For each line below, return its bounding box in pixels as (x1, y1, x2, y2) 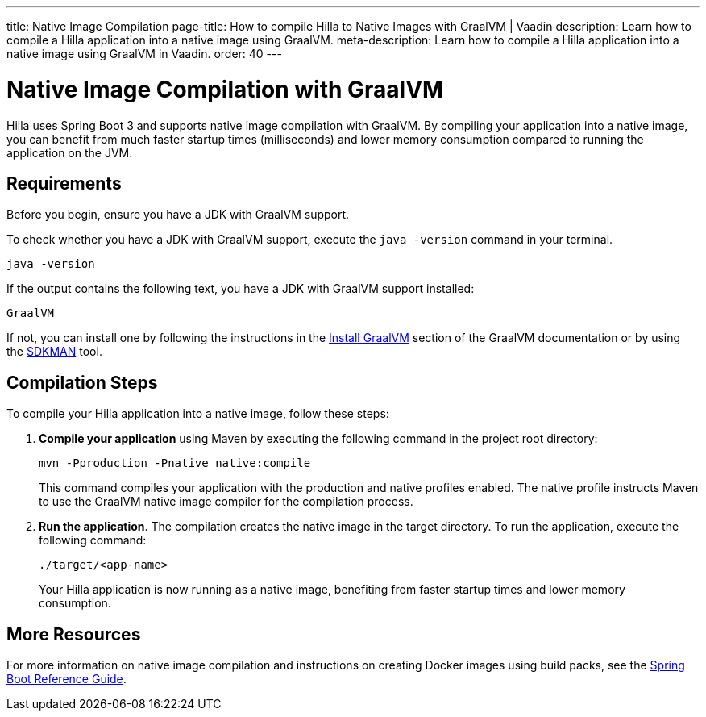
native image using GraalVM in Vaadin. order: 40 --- (6, 47, 282, 60)
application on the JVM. (6, 145, 133, 160)
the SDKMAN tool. (6, 344, 102, 359)
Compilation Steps (6, 372, 158, 393)
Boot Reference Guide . (6, 672, 127, 686)
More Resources (6, 623, 141, 644)
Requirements (6, 173, 122, 194)
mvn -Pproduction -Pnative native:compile (39, 456, 311, 470)
